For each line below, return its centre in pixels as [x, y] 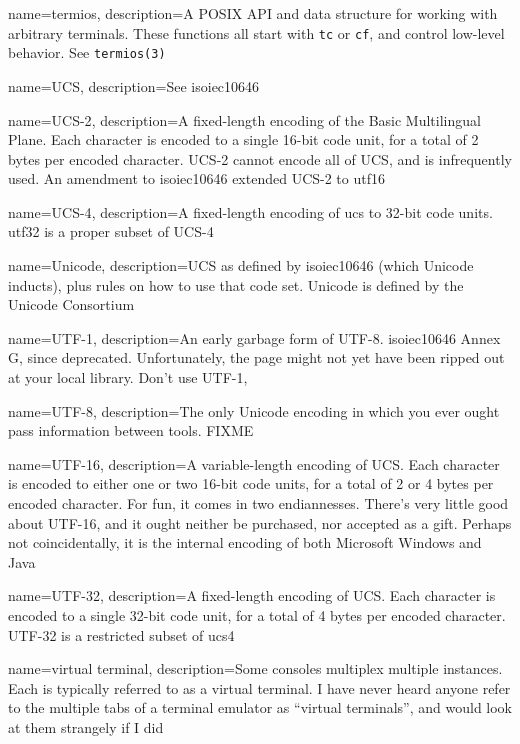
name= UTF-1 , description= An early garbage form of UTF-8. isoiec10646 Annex [254, 337]
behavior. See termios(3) [87, 52]
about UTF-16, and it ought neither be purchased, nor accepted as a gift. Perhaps [260, 522]
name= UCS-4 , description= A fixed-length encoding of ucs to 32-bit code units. [250, 211]
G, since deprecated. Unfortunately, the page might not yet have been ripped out [256, 357]
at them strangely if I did [86, 726]
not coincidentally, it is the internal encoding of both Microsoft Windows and [245, 542]
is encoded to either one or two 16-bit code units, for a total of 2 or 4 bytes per [251, 483]
